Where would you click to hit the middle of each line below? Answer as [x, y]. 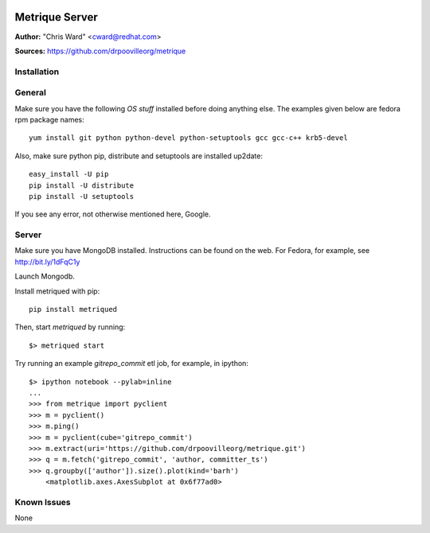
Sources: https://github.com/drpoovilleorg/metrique [100, 51]
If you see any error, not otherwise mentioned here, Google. [113, 214]
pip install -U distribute [82, 185]
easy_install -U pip [69, 174]
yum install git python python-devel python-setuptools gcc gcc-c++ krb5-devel [188, 138]
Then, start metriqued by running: [70, 327]
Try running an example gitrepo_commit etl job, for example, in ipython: [131, 364]
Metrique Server [57, 17]
